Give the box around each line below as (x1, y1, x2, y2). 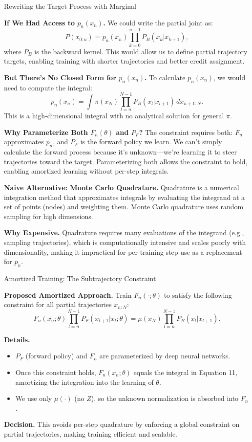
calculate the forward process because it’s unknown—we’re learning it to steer (4, 147, 237, 157)
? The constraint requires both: (139, 127, 233, 137)
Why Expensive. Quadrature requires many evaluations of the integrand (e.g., (4, 227, 244, 238)
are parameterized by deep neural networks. (99, 351, 231, 361)
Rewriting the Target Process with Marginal (4, 1, 136, 11)
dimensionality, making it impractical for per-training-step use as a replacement (4, 246, 242, 257)
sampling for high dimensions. (4, 211, 93, 221)
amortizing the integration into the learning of (15, 376, 154, 387)
